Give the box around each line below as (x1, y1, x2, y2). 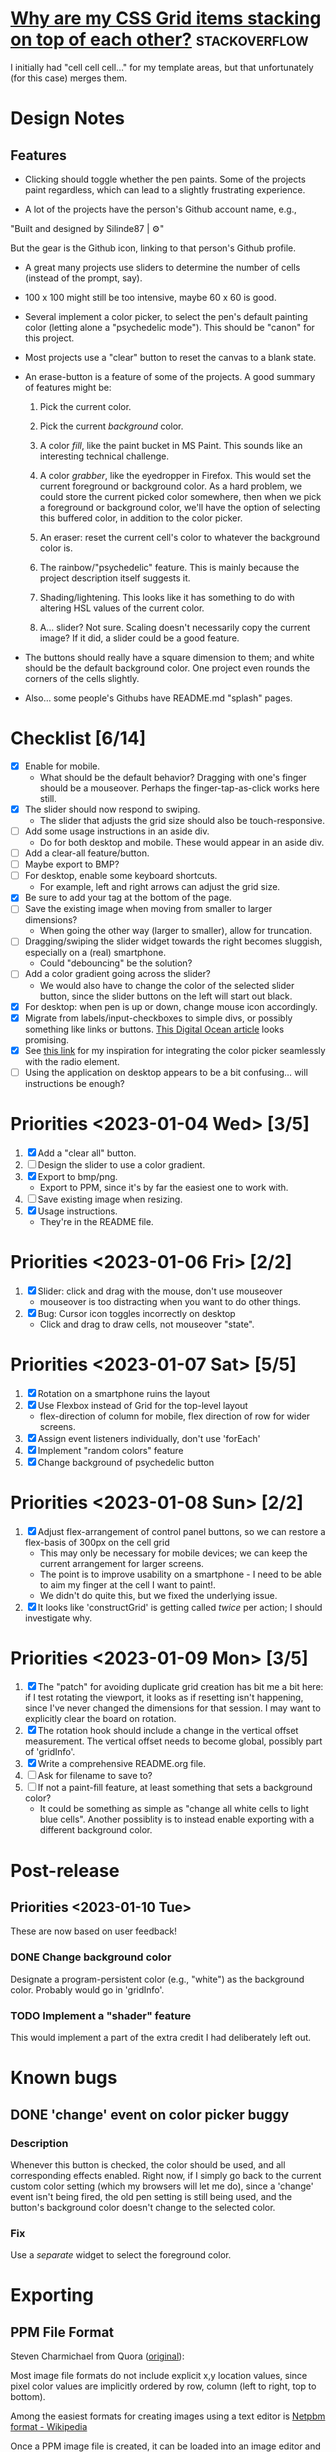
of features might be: (24, 381, 112, 393)
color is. (39, 542, 73, 554)
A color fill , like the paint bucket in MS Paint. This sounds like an (39, 439, 303, 451)
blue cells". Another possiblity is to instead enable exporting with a (39, 1813, 315, 1826)
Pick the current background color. (39, 420, 184, 432)
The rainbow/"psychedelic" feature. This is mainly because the (39, 561, 300, 573)
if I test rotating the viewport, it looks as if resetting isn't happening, (24, 1692, 304, 1704)
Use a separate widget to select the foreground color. (10, 2249, 232, 2261)
